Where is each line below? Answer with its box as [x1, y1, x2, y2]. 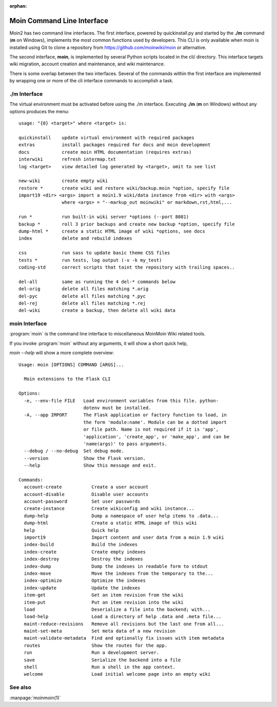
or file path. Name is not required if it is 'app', [83, 427, 219, 432]
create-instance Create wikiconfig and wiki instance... [24, 506, 194, 511]
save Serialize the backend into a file [24, 657, 181, 663]
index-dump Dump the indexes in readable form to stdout [24, 563, 208, 569]
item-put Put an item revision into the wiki [24, 599, 184, 605]
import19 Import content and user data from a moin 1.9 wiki [24, 535, 224, 540]
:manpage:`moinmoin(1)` [9, 695, 61, 701]
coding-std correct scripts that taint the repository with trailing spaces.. [18, 264, 235, 270]
